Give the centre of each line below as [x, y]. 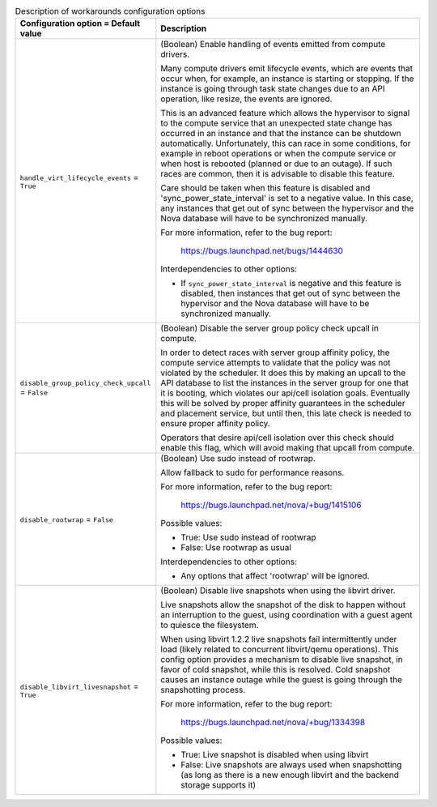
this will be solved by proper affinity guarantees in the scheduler [283, 403]
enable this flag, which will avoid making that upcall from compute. [288, 448]
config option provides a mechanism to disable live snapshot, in [282, 660]
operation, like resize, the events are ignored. [246, 99]
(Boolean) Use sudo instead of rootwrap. [238, 459]
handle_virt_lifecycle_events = [79, 177]
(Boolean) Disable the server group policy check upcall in [270, 328]
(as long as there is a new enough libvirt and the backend [290, 775]
